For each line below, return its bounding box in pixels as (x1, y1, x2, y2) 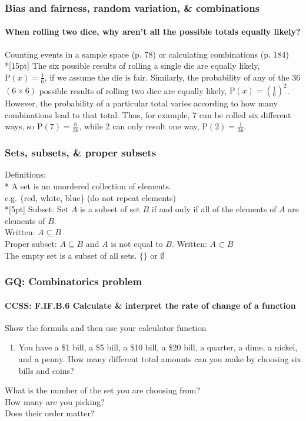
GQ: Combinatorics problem (5, 274, 142, 289)
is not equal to (111, 237, 163, 249)
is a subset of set (80, 203, 140, 215)
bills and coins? (18, 364, 74, 376)
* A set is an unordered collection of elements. (5, 179, 172, 192)
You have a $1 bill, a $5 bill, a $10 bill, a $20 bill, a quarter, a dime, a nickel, (18, 341, 298, 353)
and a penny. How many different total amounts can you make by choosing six (18, 352, 301, 365)
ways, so (5, 120, 35, 132)
